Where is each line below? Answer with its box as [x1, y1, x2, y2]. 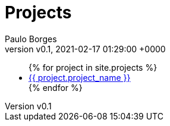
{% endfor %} [29, 82, 83, 93]
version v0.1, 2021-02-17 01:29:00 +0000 [5, 43, 166, 54]
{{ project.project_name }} [29, 72, 131, 83]
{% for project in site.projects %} [29, 62, 158, 73]
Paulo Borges [5, 33, 57, 44]
